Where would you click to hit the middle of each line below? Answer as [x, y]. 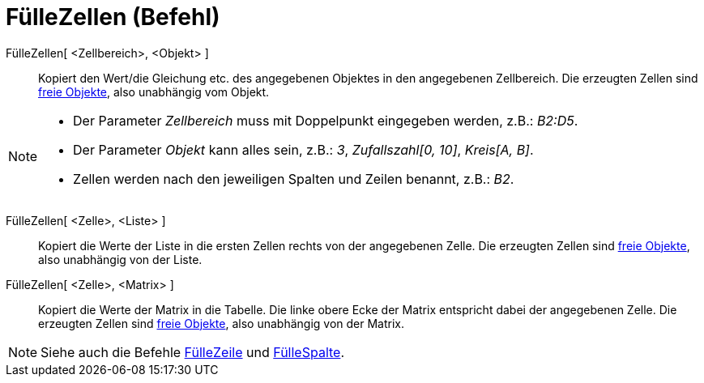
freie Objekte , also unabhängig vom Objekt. [154, 91]
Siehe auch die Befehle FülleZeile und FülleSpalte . [193, 352]
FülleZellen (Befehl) [113, 17]
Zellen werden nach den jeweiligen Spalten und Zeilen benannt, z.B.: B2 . [294, 179]
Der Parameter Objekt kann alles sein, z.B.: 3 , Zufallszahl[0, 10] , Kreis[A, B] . [303, 149]
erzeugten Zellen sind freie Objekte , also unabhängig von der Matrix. [222, 323]
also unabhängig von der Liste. [120, 259]
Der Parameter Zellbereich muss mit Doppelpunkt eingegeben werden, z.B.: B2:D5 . [326, 120]
